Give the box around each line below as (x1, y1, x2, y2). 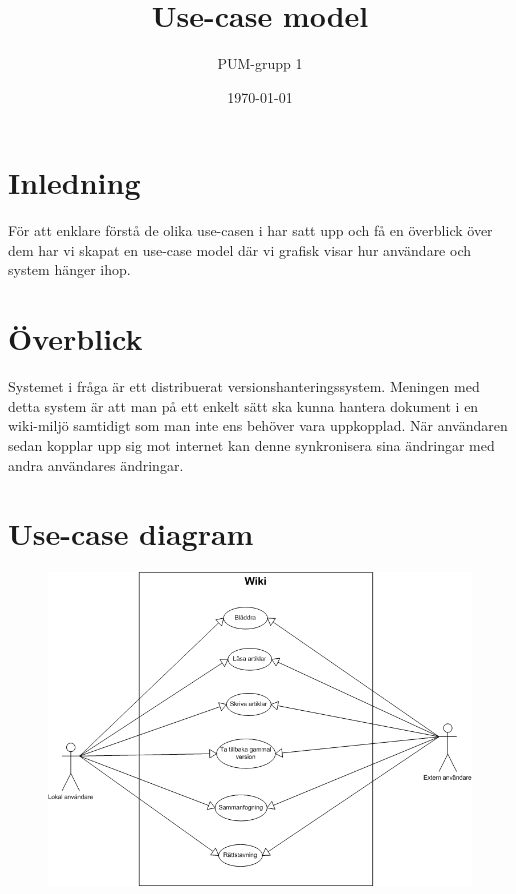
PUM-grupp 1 (217, 53, 303, 74)
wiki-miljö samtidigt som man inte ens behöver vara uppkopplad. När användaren (8, 415, 508, 436)
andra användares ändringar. (8, 454, 184, 475)
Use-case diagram (8, 513, 254, 554)
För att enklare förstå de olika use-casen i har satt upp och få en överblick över (8, 220, 493, 241)
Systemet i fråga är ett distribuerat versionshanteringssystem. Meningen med (8, 376, 480, 397)
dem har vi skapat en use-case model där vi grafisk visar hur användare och (8, 239, 471, 260)
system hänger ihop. (8, 259, 131, 280)
